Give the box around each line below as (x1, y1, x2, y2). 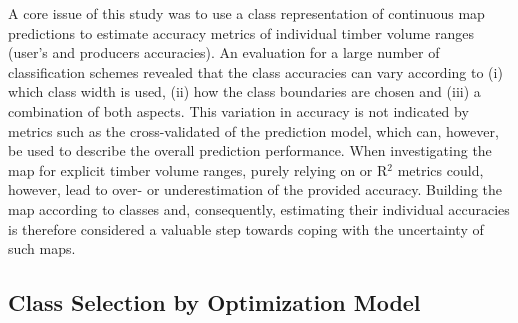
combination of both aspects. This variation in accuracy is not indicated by (8, 100, 469, 121)
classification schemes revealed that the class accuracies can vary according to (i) (8, 61, 503, 82)
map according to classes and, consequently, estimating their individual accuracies (8, 198, 510, 219)
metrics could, (397, 159, 484, 180)
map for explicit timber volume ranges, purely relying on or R (8, 159, 388, 180)
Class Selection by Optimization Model (8, 287, 421, 318)
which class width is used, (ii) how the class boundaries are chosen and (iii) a (8, 81, 481, 102)
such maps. (8, 238, 76, 259)
